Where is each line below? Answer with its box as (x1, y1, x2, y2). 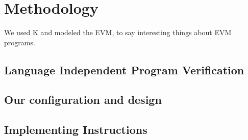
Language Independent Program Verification (4, 62, 244, 77)
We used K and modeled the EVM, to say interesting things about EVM (4, 27, 232, 38)
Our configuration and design (4, 92, 162, 107)
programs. (4, 37, 35, 47)
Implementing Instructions (4, 122, 147, 137)
